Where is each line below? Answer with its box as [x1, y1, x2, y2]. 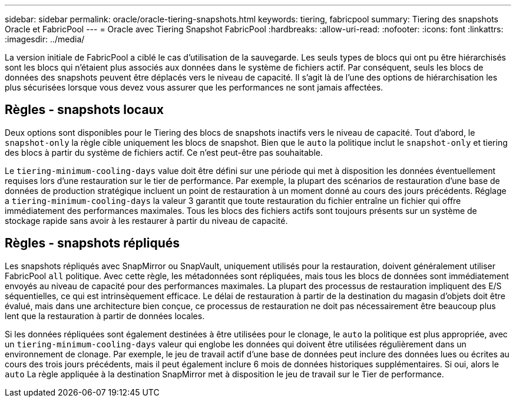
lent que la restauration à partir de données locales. [5, 310, 205, 321]
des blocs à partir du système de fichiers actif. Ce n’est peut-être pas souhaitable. [5, 147, 323, 158]
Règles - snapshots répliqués [5, 236, 180, 251]
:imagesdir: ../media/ [5, 34, 85, 44]
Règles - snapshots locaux [5, 102, 164, 118]
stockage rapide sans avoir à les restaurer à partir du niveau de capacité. [5, 215, 288, 226]
